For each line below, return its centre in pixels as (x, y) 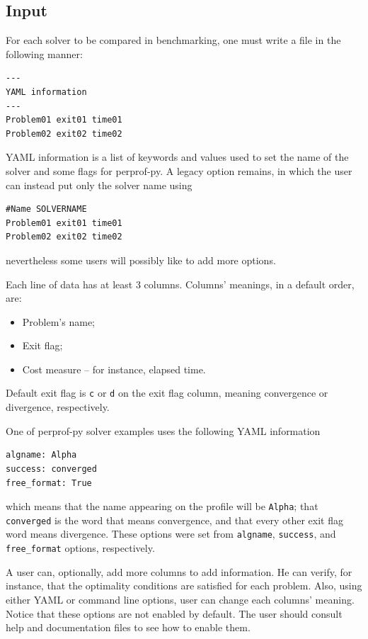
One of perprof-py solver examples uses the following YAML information (163, 430)
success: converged (51, 469)
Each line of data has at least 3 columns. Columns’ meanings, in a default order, (180, 284)
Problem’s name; (58, 321)
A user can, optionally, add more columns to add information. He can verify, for (179, 571)
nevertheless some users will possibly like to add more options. (141, 260)
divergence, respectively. (58, 407)
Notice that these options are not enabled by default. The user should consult (174, 613)
